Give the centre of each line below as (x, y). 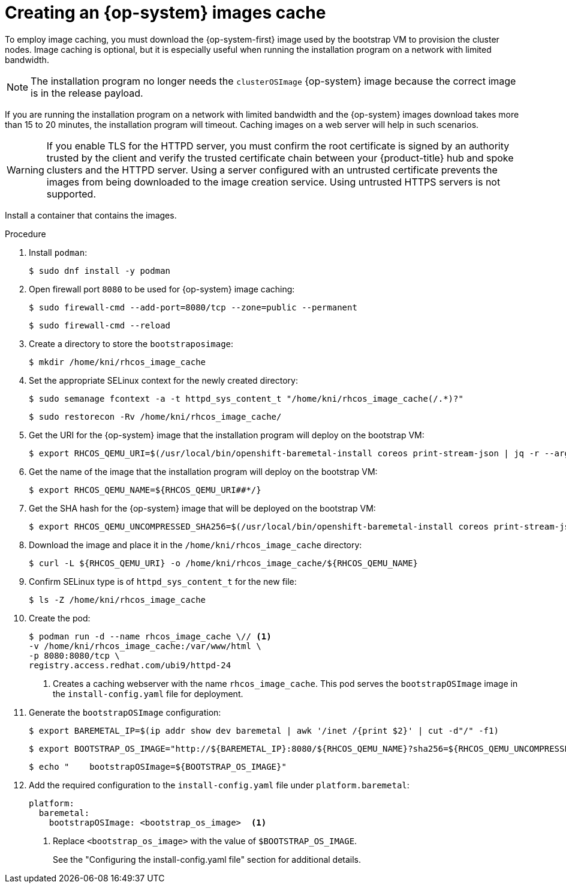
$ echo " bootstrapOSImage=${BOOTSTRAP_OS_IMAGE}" (158, 766)
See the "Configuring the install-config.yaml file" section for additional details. (207, 859)
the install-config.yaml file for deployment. (148, 693)
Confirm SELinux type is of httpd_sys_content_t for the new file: (163, 581)
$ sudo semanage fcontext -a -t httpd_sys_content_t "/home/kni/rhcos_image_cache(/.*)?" (246, 398)
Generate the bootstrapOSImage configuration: (125, 712)
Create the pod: (60, 618)
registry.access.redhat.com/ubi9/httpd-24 (130, 665)
